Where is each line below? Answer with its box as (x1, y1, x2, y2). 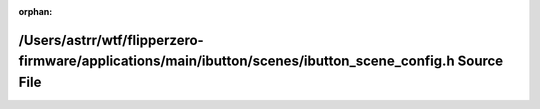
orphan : (18, 6, 53, 17)
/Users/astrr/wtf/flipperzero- (18, 31, 204, 49)
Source (457, 53, 504, 70)
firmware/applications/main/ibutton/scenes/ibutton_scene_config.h (18, 53, 455, 70)
